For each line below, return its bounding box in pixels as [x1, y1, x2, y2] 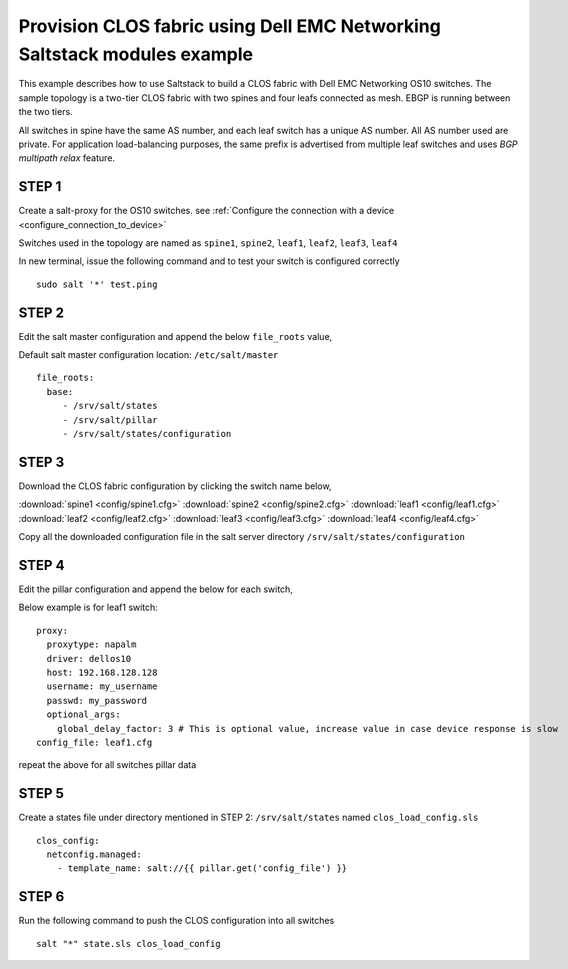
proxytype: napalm [46, 639, 137, 650]
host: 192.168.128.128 [46, 666, 158, 678]
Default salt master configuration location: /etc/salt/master [18, 349, 279, 361]
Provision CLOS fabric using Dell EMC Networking [18, 15, 442, 37]
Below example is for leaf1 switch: [18, 601, 159, 614]
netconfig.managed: [46, 848, 142, 860]
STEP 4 [18, 556, 65, 574]
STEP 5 [18, 785, 65, 802]
